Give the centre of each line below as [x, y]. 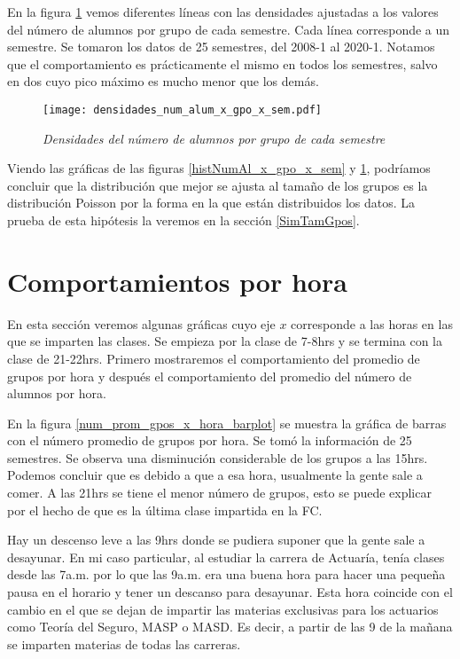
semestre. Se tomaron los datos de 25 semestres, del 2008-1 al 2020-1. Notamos [221, 47]
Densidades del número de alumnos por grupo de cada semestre [214, 138]
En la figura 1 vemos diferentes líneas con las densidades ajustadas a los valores [223, 12]
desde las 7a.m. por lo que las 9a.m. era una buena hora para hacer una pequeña [226, 574]
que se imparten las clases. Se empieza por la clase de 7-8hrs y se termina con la [225, 341]
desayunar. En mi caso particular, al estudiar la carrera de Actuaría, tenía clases [226, 557]
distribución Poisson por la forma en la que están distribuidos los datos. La [211, 203]
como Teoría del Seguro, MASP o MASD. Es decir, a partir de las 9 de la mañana [230, 627]
